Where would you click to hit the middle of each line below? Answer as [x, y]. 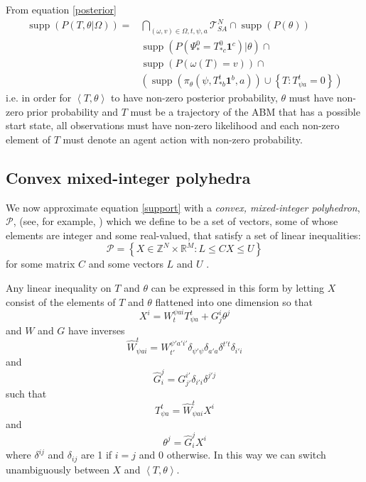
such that [26, 393]
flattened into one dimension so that [234, 301]
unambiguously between [58, 469]
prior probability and [72, 111]
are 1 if [96, 455]
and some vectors [126, 264]
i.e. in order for [39, 98]
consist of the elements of [61, 301]
